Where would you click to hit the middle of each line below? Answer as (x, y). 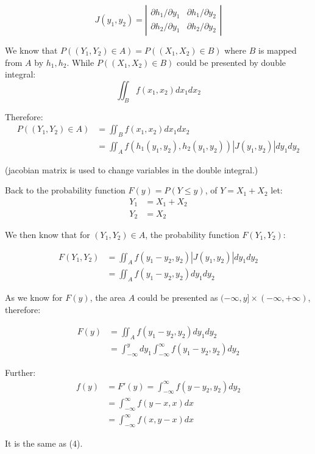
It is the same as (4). (44, 443)
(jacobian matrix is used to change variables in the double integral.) (132, 169)
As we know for (34, 297)
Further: (20, 373)
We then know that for (48, 234)
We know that (31, 50)
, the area (108, 297)
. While (80, 62)
